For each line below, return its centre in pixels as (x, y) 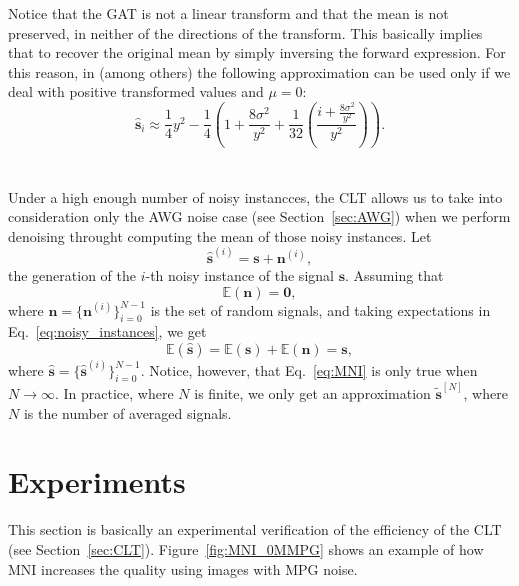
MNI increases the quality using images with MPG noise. (183, 568)
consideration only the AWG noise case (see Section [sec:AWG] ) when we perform (259, 216)
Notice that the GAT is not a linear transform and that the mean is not (228, 13)
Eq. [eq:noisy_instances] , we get (107, 331)
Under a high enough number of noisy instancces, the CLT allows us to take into (255, 196)
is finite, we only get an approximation (312, 393)
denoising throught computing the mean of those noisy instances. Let (220, 235)
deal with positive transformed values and (136, 91)
